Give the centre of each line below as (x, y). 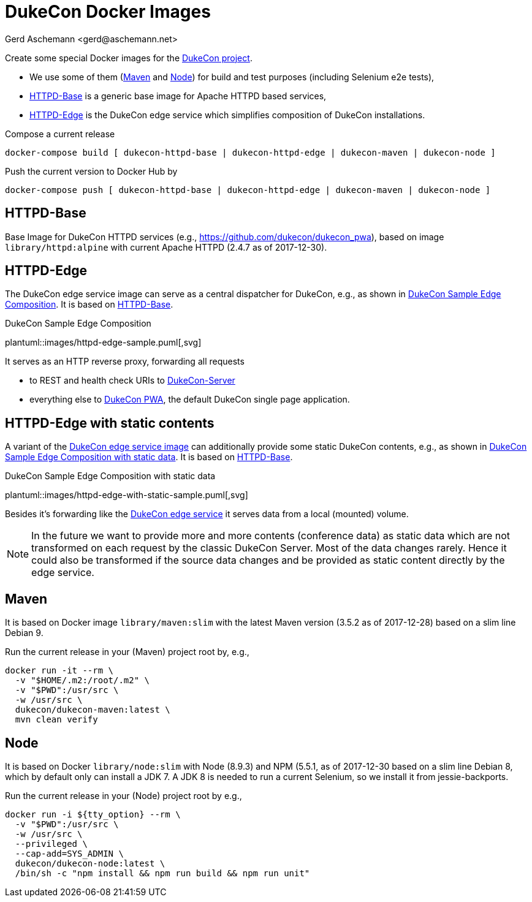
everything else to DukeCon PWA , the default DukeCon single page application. (190, 400)
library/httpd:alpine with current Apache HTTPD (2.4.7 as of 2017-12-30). (166, 247)
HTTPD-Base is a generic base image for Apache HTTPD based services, (178, 96)
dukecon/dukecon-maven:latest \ (93, 710)
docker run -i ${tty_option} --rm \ (93, 814)
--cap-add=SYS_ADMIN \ (69, 853)
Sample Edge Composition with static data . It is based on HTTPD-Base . (149, 457)
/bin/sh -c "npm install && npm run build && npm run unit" (162, 873)
